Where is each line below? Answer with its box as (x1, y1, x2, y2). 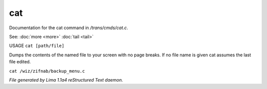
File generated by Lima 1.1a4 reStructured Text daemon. (9, 77, 123, 83)
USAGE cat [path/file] (9, 43, 64, 49)
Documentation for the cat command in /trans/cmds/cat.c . (9, 25, 129, 31)
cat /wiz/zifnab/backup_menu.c (9, 68, 85, 74)
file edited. (9, 59, 31, 65)
